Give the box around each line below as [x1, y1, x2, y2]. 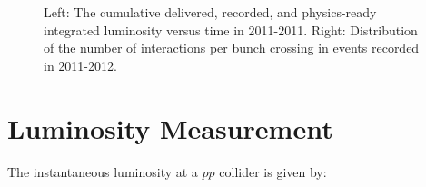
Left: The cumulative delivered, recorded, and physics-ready [44, 3, 377, 21]
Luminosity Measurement [7, 109, 333, 146]
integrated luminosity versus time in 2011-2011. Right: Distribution [44, 20, 418, 39]
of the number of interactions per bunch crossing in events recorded [44, 38, 420, 57]
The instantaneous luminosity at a [7, 162, 198, 181]
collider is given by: [219, 162, 327, 181]
